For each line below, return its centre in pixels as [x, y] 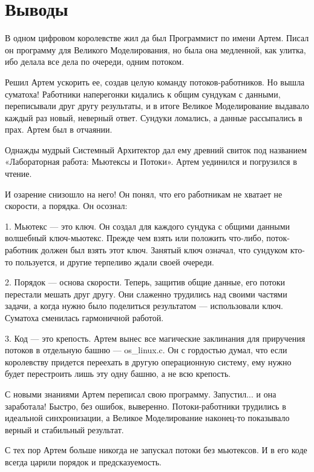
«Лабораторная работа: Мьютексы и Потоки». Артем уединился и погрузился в [151, 161]
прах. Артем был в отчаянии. [59, 129]
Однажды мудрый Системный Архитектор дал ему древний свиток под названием [156, 149]
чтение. [18, 174]
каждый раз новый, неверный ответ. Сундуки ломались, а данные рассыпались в [154, 117]
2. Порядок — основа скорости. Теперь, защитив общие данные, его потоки [145, 282]
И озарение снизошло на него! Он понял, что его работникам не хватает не [144, 194]
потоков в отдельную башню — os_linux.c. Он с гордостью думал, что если [146, 350]
